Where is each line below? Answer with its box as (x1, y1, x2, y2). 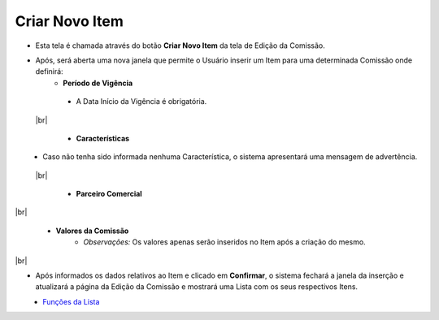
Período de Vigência (63, 78, 133, 88)
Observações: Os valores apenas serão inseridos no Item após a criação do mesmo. (83, 237, 366, 247)
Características (76, 133, 130, 143)
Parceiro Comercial (76, 189, 142, 199)
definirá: (35, 67, 64, 76)
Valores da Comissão (55, 226, 129, 236)
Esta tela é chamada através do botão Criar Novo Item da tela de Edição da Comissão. (35, 41, 325, 50)
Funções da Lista (42, 296, 100, 306)
